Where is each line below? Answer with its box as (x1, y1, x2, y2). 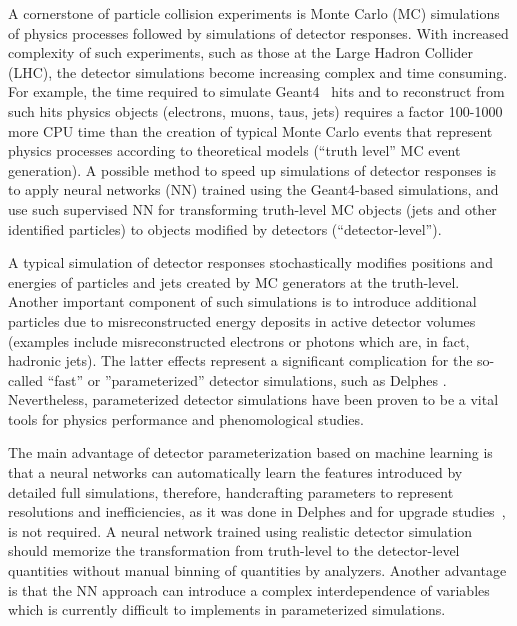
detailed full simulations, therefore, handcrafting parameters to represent (8, 481, 454, 502)
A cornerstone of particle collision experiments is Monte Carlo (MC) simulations (8, 3, 500, 23)
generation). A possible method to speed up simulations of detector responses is (8, 159, 497, 180)
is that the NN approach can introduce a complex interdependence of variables (8, 579, 490, 600)
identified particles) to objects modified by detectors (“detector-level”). (8, 218, 442, 239)
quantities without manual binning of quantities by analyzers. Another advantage (8, 560, 507, 581)
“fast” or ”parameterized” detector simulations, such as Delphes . (47, 369, 447, 390)
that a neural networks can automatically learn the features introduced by (8, 462, 463, 483)
